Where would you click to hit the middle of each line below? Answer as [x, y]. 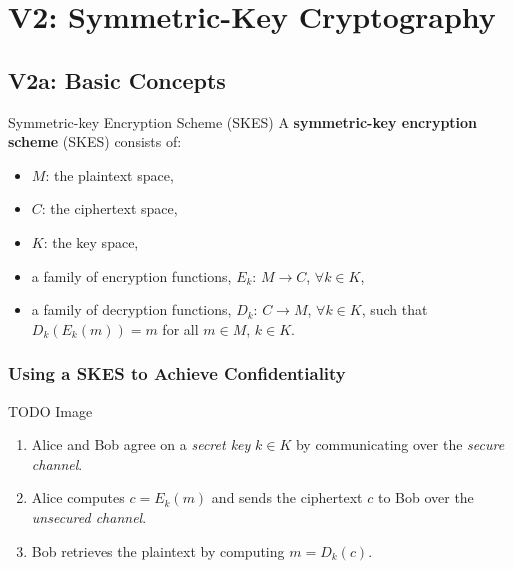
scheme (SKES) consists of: [95, 141]
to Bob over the [425, 497]
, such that [394, 309]
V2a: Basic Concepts [117, 79]
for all [180, 328]
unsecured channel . [89, 516]
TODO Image [50, 410]
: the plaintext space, [109, 174]
